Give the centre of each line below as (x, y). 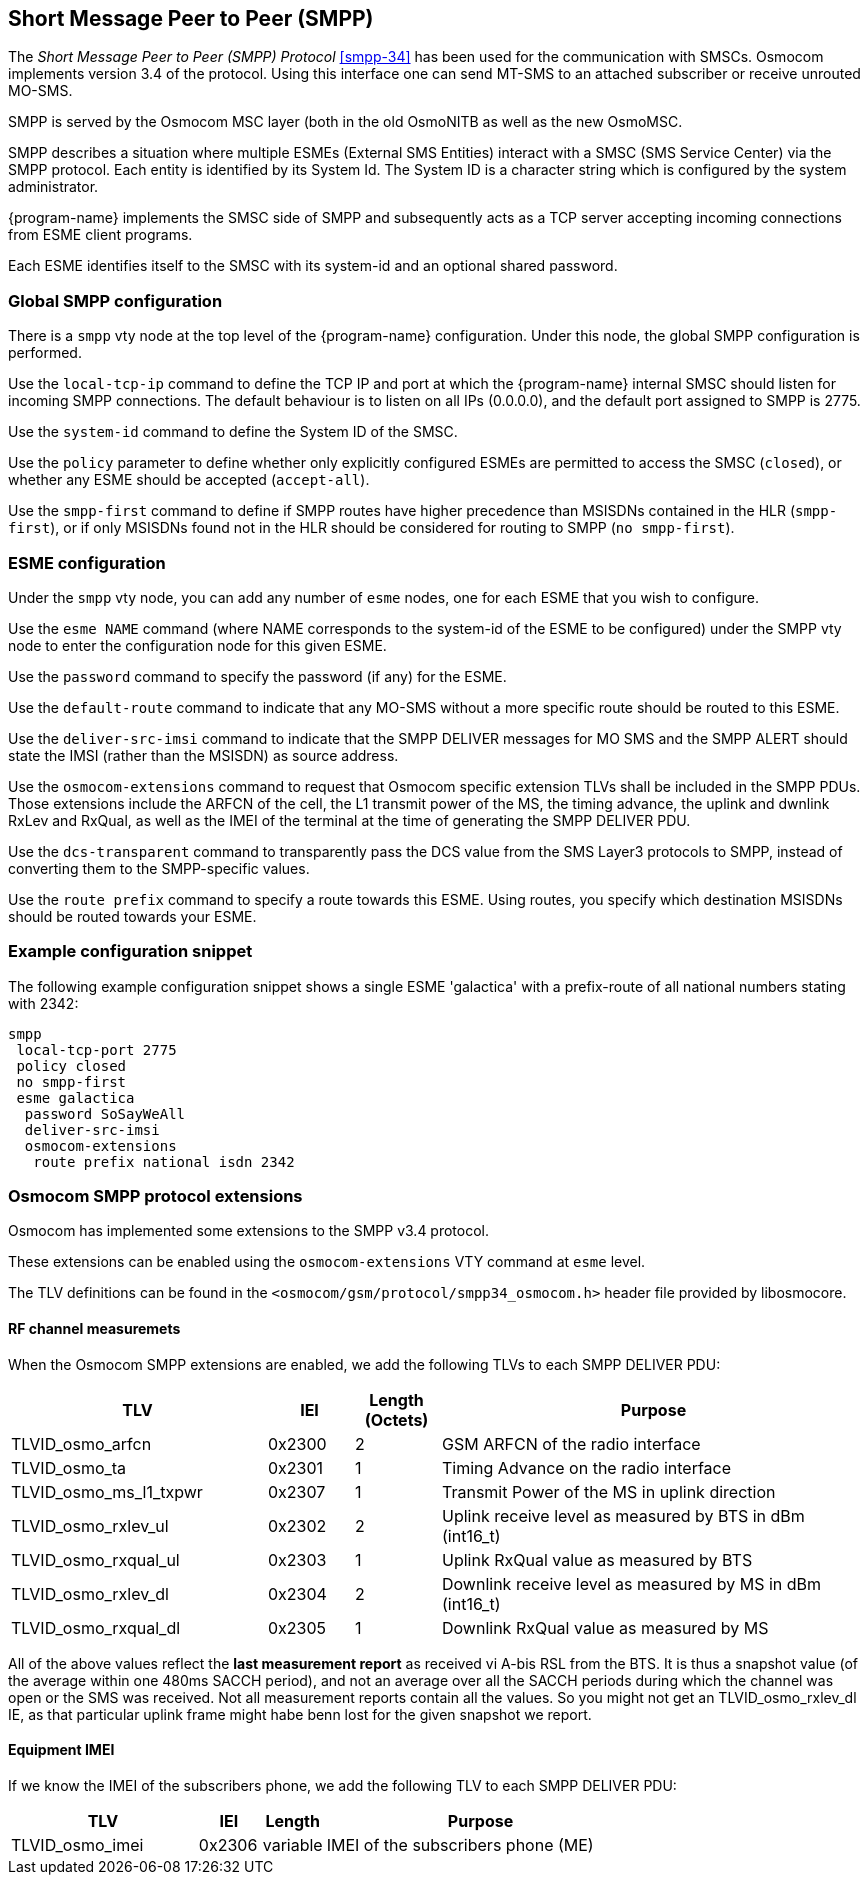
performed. (45, 353)
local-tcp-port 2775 (96, 1049)
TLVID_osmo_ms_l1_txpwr (107, 1491)
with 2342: (43, 1003)
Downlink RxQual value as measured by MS (605, 1627)
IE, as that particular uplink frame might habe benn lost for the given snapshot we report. (300, 1714)
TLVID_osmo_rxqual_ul (95, 1559)
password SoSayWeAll (105, 1113)
